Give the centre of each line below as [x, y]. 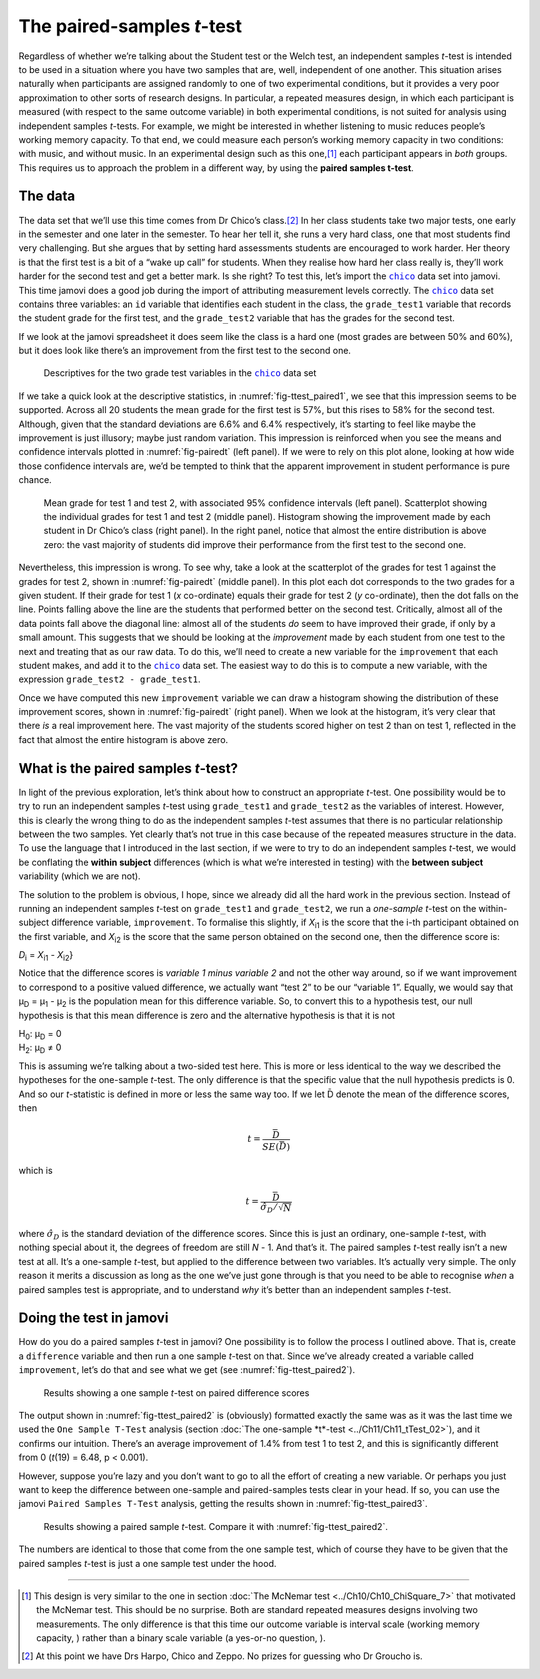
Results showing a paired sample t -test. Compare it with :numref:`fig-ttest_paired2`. [216, 1526]
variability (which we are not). [79, 876]
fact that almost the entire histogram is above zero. [123, 739]
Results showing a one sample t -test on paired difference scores [176, 1392]
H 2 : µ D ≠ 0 [40, 1048]
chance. [35, 480]
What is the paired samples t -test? [128, 768]
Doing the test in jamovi [93, 1318]
